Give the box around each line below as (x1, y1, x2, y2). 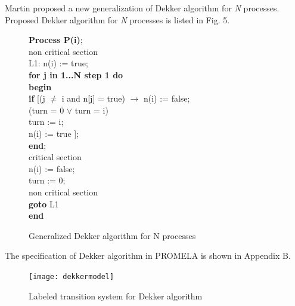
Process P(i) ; (29, 33, 83, 46)
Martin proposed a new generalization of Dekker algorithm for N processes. (5, 2, 280, 14)
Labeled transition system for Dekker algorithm (29, 289, 203, 302)
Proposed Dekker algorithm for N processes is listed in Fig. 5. (5, 13, 230, 26)
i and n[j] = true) (61, 92, 125, 105)
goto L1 (29, 197, 59, 210)
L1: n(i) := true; (29, 57, 88, 69)
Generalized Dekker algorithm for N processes (29, 229, 196, 241)
